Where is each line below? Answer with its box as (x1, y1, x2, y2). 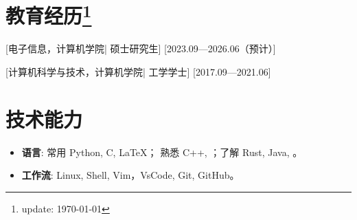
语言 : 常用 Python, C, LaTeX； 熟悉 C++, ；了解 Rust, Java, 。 (21, 144, 303, 159)
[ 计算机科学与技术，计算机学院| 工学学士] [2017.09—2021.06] (5, 65, 271, 79)
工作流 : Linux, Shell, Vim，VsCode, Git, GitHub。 (21, 168, 240, 182)
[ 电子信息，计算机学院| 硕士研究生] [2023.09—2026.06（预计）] (5, 41, 276, 56)
